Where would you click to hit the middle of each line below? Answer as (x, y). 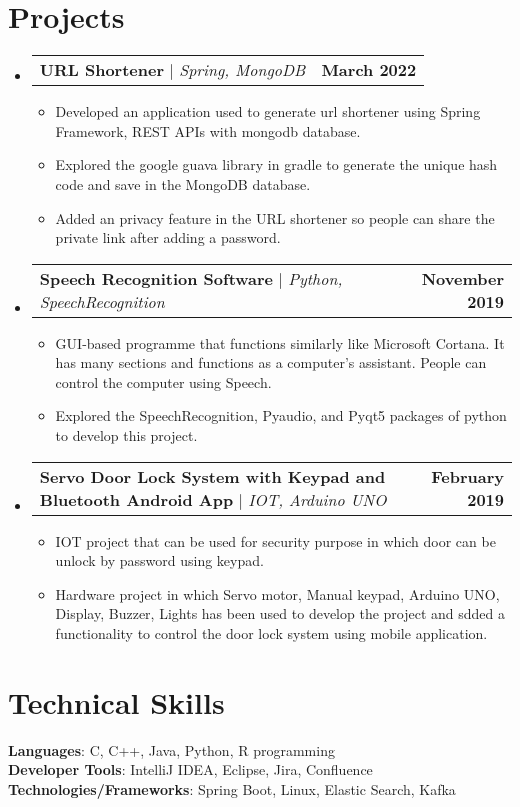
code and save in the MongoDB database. (183, 183)
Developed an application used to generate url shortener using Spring (268, 111)
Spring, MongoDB (242, 70)
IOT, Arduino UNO (317, 499)
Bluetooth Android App (136, 499)
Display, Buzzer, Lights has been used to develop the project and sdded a (280, 613)
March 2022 (369, 70)
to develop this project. (126, 435)
